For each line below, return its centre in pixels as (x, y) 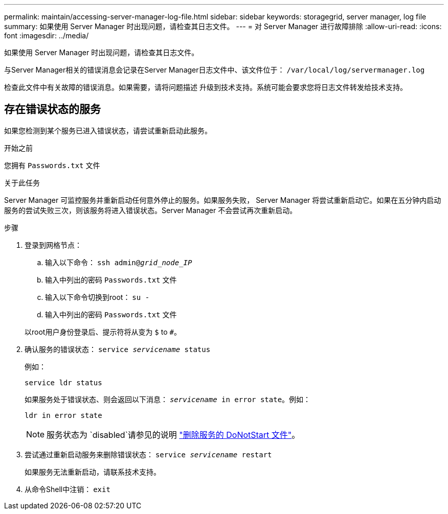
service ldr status (63, 382)
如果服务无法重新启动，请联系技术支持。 (93, 472)
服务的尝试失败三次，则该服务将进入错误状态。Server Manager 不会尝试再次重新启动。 (151, 210)
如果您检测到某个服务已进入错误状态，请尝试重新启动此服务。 (108, 130)
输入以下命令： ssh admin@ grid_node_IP (119, 262)
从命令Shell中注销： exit (68, 489)
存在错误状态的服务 (52, 109)
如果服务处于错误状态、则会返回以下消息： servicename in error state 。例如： (168, 399)
